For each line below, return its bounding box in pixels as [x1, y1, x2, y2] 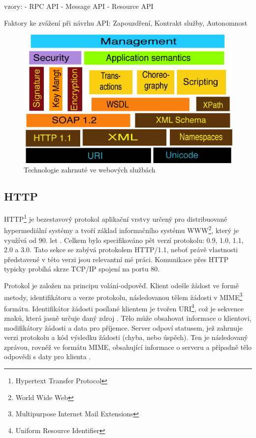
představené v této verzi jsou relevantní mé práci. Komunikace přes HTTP [4, 254, 228, 264]
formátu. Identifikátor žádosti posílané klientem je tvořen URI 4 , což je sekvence [4, 302, 244, 313]
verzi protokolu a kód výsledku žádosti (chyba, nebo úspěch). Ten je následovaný [4, 332, 248, 342]
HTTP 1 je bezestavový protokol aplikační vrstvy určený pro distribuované [4, 212, 227, 224]
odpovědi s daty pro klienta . [4, 351, 91, 362]
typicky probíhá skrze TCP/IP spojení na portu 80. [4, 264, 160, 274]
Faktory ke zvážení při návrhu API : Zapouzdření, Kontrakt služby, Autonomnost [4, 17, 248, 28]
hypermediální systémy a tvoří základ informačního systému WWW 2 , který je [4, 224, 239, 235]
